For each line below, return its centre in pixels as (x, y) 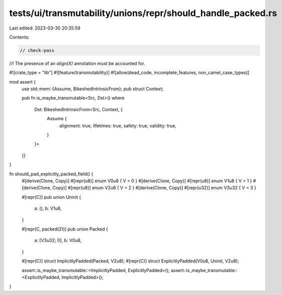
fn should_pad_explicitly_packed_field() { (51, 174)
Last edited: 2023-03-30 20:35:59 (45, 28)
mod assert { (23, 82)
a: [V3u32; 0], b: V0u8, (58, 240)
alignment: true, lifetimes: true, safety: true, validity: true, (118, 126)
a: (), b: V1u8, (48, 208)
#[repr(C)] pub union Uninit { (51, 197)
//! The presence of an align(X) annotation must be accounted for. (77, 63)
